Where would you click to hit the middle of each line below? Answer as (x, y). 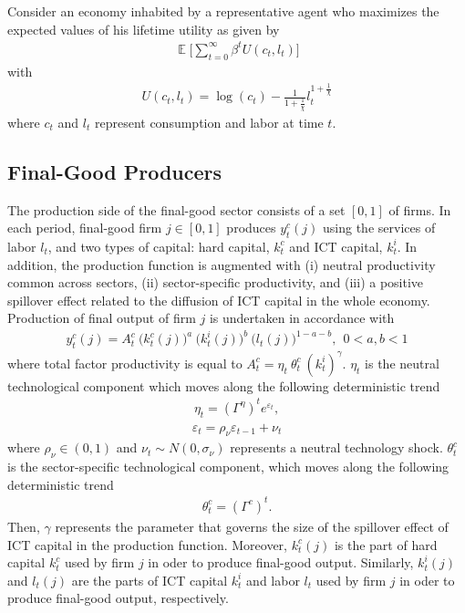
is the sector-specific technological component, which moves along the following (228, 467)
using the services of (379, 228)
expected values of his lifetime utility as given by (144, 29)
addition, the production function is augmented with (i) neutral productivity (222, 264)
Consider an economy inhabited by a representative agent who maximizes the (223, 11)
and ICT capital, (336, 246)
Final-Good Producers (115, 171)
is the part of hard (386, 544)
